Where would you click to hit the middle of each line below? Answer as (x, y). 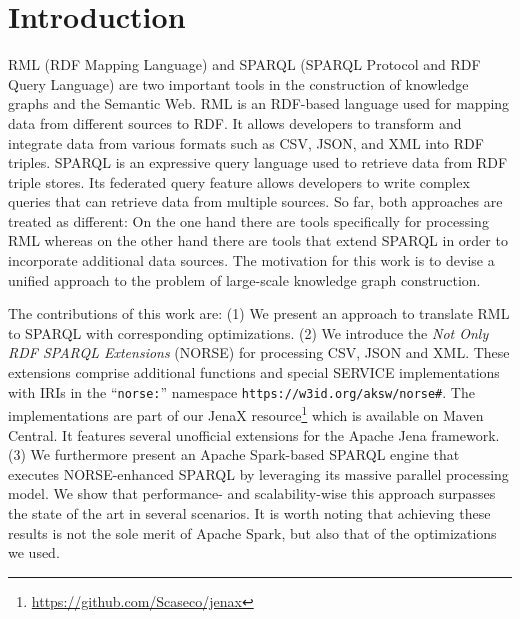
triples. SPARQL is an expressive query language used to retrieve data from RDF (258, 162)
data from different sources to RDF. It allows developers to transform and (235, 122)
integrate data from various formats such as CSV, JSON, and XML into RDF (246, 142)
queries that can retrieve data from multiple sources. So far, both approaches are (255, 201)
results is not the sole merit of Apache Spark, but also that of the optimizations (252, 532)
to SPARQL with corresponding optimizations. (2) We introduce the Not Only (248, 332)
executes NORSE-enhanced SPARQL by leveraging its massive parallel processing (258, 473)
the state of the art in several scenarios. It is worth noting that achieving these (249, 512)
